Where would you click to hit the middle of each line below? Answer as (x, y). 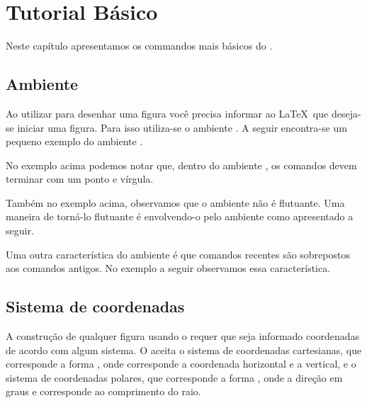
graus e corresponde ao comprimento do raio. (103, 391)
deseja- (346, 113)
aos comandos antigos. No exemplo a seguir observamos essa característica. (168, 268)
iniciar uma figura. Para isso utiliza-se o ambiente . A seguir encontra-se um (182, 127)
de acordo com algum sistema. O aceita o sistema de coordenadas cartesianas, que (184, 350)
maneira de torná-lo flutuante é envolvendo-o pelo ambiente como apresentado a (180, 216)
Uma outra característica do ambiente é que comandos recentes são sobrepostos (178, 254)
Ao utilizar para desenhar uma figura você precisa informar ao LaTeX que (167, 113)
